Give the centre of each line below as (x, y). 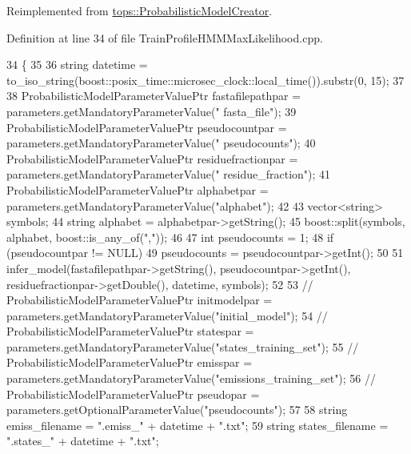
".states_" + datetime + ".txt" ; (83, 441)
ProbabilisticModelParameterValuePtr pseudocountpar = (147, 127)
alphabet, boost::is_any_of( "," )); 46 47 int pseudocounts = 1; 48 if (170, 237)
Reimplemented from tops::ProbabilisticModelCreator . (140, 10)
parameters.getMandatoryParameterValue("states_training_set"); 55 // (183, 346)
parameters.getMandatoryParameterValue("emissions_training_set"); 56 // (192, 378)
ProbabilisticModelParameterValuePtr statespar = (130, 331)
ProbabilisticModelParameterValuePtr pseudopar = (133, 394)
